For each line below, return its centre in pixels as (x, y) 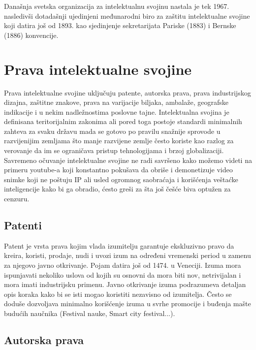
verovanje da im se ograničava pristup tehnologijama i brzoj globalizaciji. (114, 150)
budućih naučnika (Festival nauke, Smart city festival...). (90, 313)
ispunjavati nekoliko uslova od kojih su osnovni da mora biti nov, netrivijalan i (123, 274)
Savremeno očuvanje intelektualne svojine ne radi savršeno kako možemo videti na (128, 160)
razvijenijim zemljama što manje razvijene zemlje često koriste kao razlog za (119, 141)
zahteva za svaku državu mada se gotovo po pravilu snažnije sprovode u (112, 131)
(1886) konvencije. (31, 35)
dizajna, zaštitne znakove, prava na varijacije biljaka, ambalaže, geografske (116, 102)
